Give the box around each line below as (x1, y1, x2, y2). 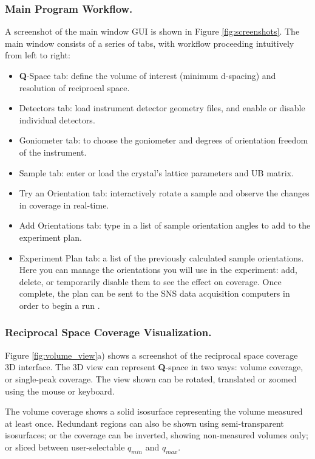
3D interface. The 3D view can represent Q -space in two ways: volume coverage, (5, 361, 303, 373)
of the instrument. (19, 145, 87, 158)
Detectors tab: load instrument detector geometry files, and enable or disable (19, 102, 305, 114)
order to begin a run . (19, 299, 100, 311)
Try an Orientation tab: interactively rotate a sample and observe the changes (19, 187, 310, 199)
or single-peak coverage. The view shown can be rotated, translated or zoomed (5, 372, 297, 385)
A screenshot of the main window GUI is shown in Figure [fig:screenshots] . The (5, 25, 300, 38)
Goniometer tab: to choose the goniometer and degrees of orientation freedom (19, 134, 308, 147)
